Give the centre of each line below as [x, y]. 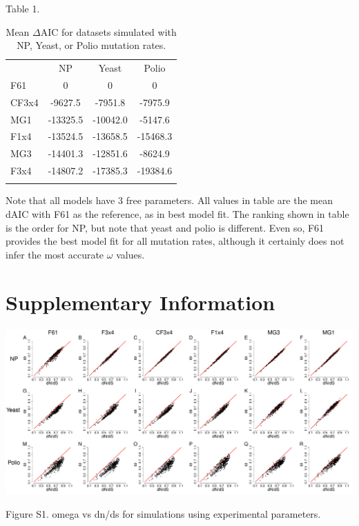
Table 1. [23, 8]
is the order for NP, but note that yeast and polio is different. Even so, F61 [165, 227]
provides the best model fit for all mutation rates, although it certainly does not [175, 241]
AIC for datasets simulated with [108, 31]
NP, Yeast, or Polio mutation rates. [91, 45]
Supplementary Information [140, 302]
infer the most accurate [55, 254]
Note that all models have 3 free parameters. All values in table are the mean [169, 200]
